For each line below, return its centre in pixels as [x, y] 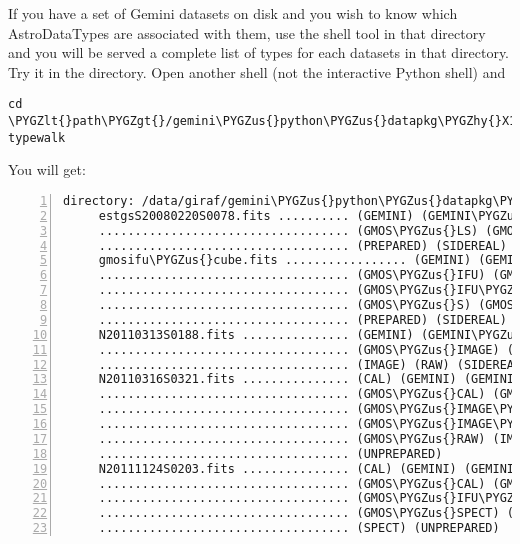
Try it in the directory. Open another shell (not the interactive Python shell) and [257, 71]
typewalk [37, 137]
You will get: [47, 169]
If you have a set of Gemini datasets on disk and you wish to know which [233, 13]
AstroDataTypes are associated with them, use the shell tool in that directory [247, 32]
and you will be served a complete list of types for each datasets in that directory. [259, 52]
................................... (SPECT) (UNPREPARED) [299, 528]
